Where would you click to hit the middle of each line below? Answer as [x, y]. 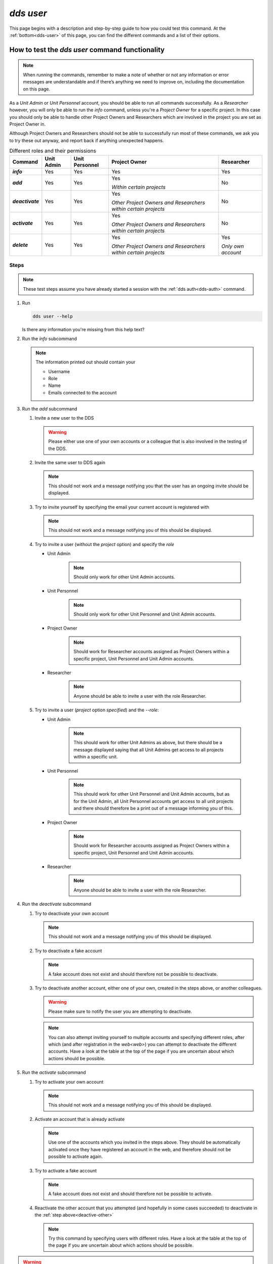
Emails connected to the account [82, 392]
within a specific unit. [96, 757]
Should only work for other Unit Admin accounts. [124, 577]
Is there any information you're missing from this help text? [83, 329]
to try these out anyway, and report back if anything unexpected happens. [87, 140]
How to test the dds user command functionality [87, 50]
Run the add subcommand [50, 409]
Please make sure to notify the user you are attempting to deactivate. [120, 1011]
